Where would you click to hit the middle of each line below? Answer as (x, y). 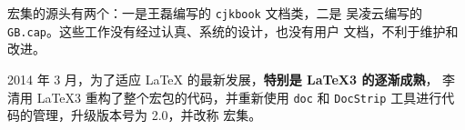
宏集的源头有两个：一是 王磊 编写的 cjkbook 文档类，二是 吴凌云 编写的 (215, 13)
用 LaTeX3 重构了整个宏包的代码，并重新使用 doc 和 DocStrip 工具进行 (231, 97)
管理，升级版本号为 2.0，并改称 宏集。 (147, 115)
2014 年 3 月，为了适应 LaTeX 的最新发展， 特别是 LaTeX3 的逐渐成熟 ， (223, 79)
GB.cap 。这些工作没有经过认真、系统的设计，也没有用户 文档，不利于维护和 (233, 30)
